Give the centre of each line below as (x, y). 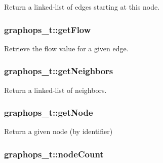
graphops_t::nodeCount (54, 154)
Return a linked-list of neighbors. (55, 90)
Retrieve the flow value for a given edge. (66, 48)
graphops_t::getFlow (48, 29)
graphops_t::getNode (49, 112)
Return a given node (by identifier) (58, 131)
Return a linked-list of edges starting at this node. (82, 7)
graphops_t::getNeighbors (59, 71)
